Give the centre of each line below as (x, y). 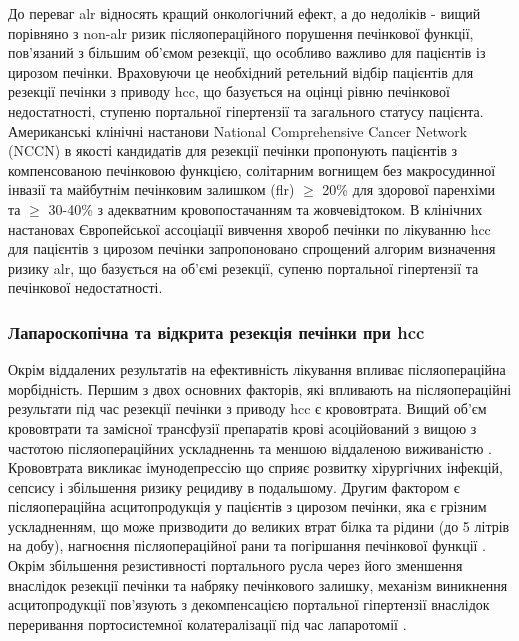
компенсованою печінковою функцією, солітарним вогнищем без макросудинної (252, 169)
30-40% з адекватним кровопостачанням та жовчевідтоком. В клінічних (265, 208)
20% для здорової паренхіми (409, 189)
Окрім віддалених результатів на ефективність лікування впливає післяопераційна (257, 369)
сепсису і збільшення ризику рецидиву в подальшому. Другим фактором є (234, 486)
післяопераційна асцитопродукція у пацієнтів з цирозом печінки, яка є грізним (247, 506)
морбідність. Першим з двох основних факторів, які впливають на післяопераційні (260, 388)
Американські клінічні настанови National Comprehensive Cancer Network (238, 130)
